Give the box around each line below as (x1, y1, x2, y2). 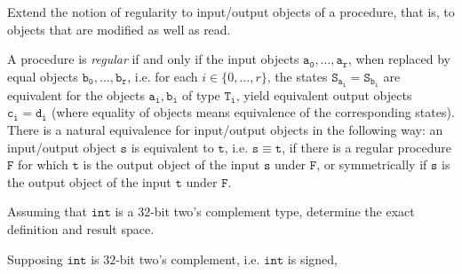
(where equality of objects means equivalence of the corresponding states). (51, 103, 455, 121)
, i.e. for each (127, 67, 198, 85)
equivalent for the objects (7, 85, 145, 104)
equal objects (7, 67, 78, 85)
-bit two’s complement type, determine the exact (150, 202, 415, 221)
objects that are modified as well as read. (7, 20, 231, 38)
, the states (267, 67, 328, 85)
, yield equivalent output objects (235, 85, 412, 104)
